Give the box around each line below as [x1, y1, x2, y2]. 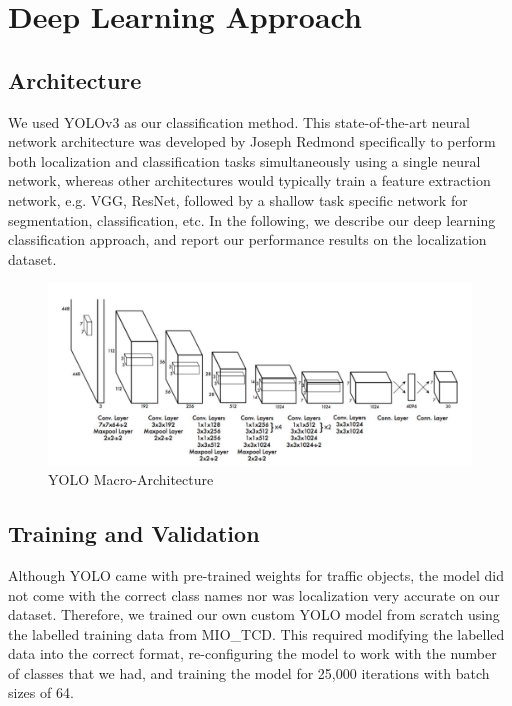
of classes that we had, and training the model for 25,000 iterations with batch [8, 662, 490, 683]
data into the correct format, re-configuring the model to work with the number [8, 643, 497, 664]
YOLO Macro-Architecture [48, 469, 214, 490]
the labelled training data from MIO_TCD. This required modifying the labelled [8, 623, 505, 644]
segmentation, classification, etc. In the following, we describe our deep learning [8, 209, 496, 230]
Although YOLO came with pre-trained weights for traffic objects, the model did [8, 564, 504, 585]
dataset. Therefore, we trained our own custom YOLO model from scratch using [8, 604, 500, 625]
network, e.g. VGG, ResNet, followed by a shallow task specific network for [8, 189, 468, 210]
